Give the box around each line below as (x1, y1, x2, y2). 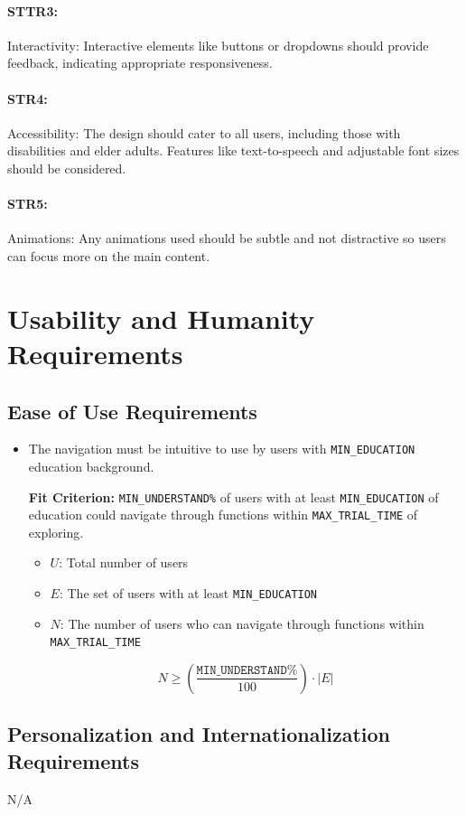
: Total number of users (59, 553, 189, 572)
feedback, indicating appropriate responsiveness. (7, 53, 273, 72)
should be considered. (7, 158, 126, 177)
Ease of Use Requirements (7, 397, 257, 425)
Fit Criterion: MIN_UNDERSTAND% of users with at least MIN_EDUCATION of (28, 487, 439, 506)
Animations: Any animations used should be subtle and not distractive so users (7, 229, 446, 248)
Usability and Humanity (7, 299, 315, 336)
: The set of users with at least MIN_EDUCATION (59, 584, 318, 603)
